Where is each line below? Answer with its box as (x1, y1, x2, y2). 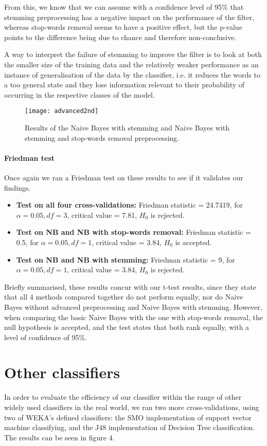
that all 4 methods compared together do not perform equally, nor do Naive (4, 291, 243, 302)
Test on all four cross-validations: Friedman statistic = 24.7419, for (16, 199, 243, 210)
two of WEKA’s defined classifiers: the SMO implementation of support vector (4, 412, 252, 422)
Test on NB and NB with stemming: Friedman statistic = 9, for (16, 254, 235, 265)
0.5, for (16, 236, 39, 247)
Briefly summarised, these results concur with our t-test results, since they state (4, 281, 256, 292)
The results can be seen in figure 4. (4, 432, 115, 442)
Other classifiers (4, 362, 120, 383)
